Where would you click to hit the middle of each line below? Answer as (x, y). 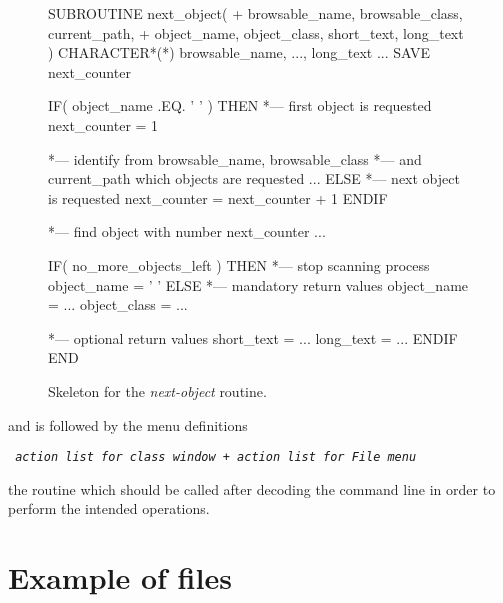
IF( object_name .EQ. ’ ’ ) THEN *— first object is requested (240, 105)
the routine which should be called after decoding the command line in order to (252, 488)
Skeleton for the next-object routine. (157, 390)
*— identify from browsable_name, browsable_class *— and (235, 158)
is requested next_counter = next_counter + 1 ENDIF (218, 197)
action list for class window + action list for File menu (216, 457)
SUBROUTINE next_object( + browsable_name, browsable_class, (255, 13)
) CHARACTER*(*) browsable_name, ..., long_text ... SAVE (239, 52)
